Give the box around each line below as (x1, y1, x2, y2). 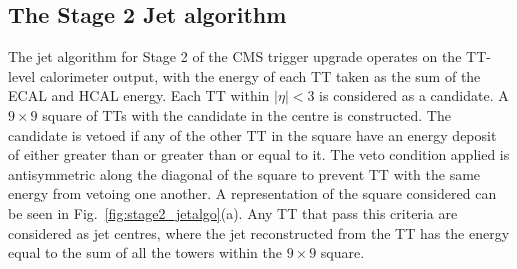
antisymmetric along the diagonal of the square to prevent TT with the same (8, 163, 481, 184)
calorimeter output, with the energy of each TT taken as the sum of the (39, 65, 481, 86)
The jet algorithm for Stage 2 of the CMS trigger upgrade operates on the (8, 46, 462, 67)
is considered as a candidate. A (319, 85, 509, 106)
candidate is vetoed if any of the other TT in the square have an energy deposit (8, 124, 497, 145)
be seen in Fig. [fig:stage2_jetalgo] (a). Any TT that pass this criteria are (8, 202, 458, 223)
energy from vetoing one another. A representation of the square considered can (8, 183, 497, 204)
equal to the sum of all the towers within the (8, 242, 282, 263)
